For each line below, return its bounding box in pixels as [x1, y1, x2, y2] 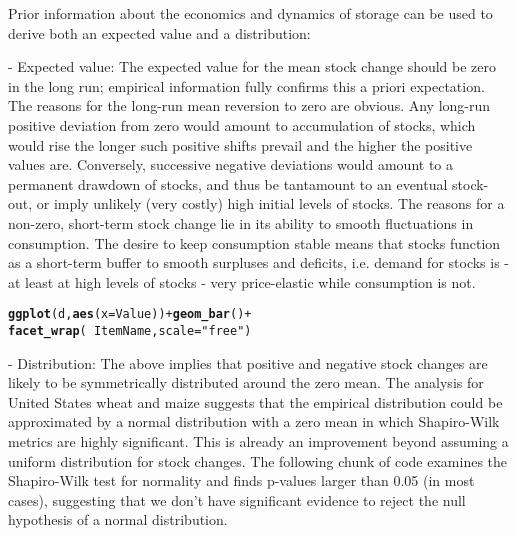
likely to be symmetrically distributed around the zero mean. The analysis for [8, 372, 484, 393]
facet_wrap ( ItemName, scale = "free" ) [8, 323, 252, 338]
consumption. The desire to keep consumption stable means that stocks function [8, 232, 501, 253]
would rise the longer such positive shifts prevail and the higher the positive [8, 134, 473, 155]
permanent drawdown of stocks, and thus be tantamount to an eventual [8, 173, 448, 194]
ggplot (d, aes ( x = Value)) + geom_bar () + [8, 307, 252, 322]
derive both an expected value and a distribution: [8, 22, 311, 43]
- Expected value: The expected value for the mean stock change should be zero [8, 56, 497, 77]
